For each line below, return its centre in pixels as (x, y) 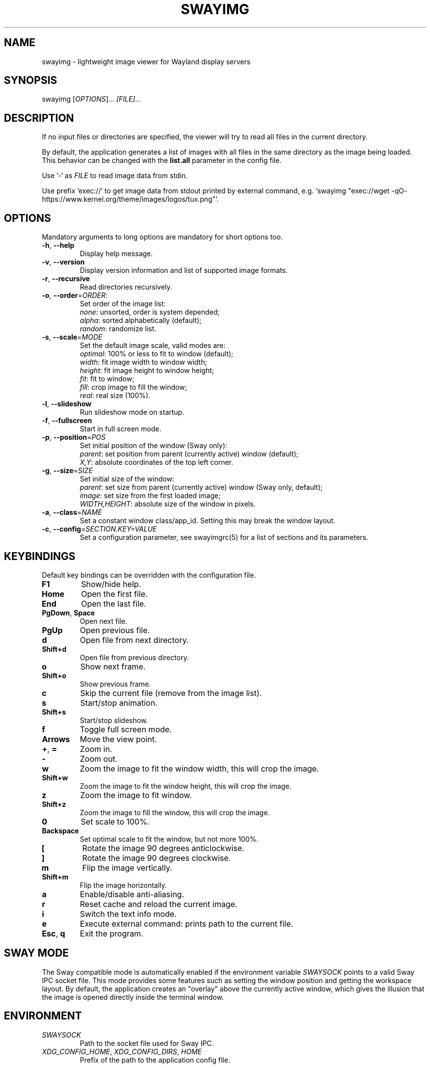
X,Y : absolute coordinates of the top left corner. (156, 462)
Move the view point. (118, 739)
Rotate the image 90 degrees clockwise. (157, 858)
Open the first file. (114, 594)
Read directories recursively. (126, 287)
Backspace (60, 830)
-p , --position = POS (74, 437)
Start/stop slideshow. (114, 720)
